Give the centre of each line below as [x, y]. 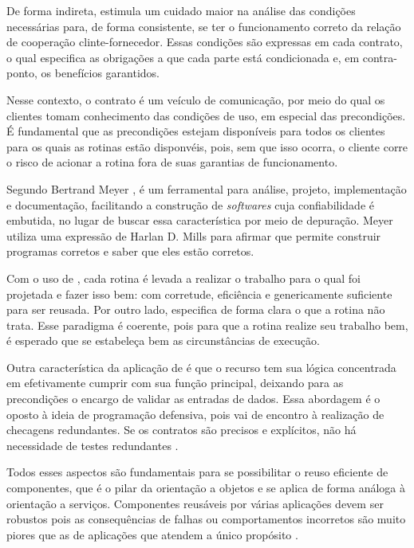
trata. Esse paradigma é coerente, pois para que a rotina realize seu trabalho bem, [207, 325]
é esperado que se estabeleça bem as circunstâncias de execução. [163, 341]
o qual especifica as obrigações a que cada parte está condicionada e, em [183, 57]
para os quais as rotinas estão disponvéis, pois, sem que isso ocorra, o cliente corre [207, 146]
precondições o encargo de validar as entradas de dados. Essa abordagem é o [193, 399]
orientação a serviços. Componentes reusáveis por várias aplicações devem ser [195, 503]
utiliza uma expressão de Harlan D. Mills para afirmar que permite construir [194, 235]
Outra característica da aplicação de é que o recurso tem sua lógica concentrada [201, 367]
